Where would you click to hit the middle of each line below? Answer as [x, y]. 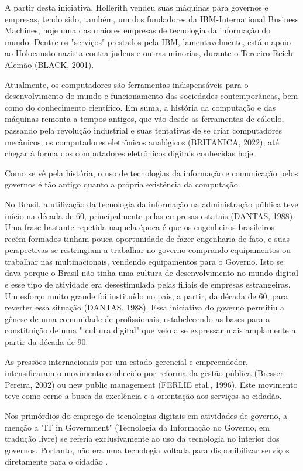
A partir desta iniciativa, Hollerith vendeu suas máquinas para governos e [137, 7]
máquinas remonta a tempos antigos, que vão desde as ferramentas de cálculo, [144, 119]
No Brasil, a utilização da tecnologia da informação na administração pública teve [151, 204]
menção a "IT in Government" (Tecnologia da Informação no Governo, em [137, 427]
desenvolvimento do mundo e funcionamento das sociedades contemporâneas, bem [151, 96]
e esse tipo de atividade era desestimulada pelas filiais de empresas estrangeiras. [148, 284]
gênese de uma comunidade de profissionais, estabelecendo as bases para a [137, 318]
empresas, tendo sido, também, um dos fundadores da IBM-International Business [152, 18]
